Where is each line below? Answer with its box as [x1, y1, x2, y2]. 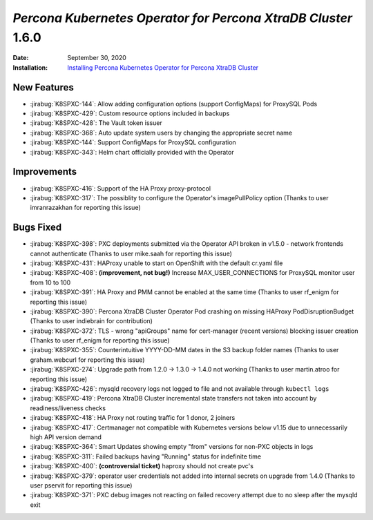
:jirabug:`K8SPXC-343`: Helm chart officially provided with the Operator [30, 148, 234, 156]
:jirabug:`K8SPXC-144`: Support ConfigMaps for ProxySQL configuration [30, 138, 236, 146]
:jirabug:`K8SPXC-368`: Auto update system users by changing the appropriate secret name [30, 128, 293, 137]
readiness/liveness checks [30, 404, 106, 412]
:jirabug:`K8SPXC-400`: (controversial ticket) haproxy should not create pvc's [30, 462, 254, 470]
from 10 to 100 [30, 278, 71, 287]
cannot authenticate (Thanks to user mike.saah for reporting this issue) [30, 249, 233, 258]
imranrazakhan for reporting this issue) [30, 204, 141, 212]
